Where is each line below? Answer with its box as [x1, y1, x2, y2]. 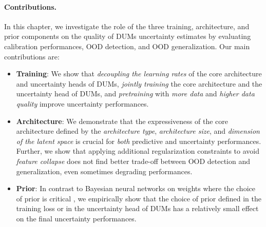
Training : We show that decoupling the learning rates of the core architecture [16, 68, 262, 79]
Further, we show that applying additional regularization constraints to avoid [16, 146, 259, 156]
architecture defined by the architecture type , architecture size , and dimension [16, 126, 260, 136]
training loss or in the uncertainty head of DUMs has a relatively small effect [16, 203, 259, 214]
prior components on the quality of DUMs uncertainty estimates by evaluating [4, 31, 251, 42]
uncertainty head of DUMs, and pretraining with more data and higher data [16, 88, 255, 99]
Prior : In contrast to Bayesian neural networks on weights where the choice [16, 183, 255, 194]
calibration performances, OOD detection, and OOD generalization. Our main [4, 40, 250, 51]
